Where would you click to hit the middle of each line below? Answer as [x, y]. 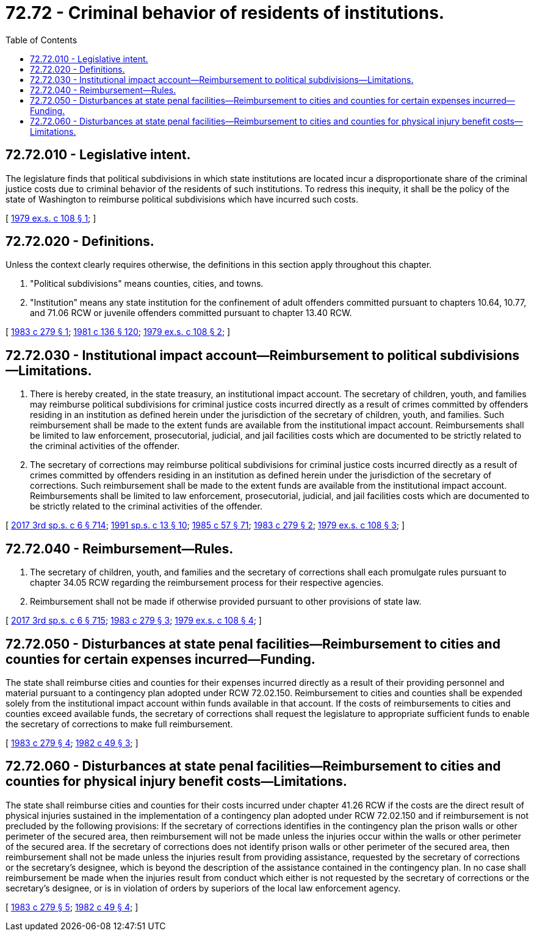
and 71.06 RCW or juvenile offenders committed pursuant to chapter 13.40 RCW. [191, 313]
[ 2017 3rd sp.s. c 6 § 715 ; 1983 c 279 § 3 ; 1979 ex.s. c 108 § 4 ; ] [134, 621]
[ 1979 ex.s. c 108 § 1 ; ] [51, 218]
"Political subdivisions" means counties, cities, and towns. [147, 284]
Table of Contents [41, 40]
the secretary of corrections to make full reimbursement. [119, 724]
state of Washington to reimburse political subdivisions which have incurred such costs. [182, 199]
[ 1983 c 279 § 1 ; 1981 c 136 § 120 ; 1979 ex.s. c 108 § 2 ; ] [118, 332]
